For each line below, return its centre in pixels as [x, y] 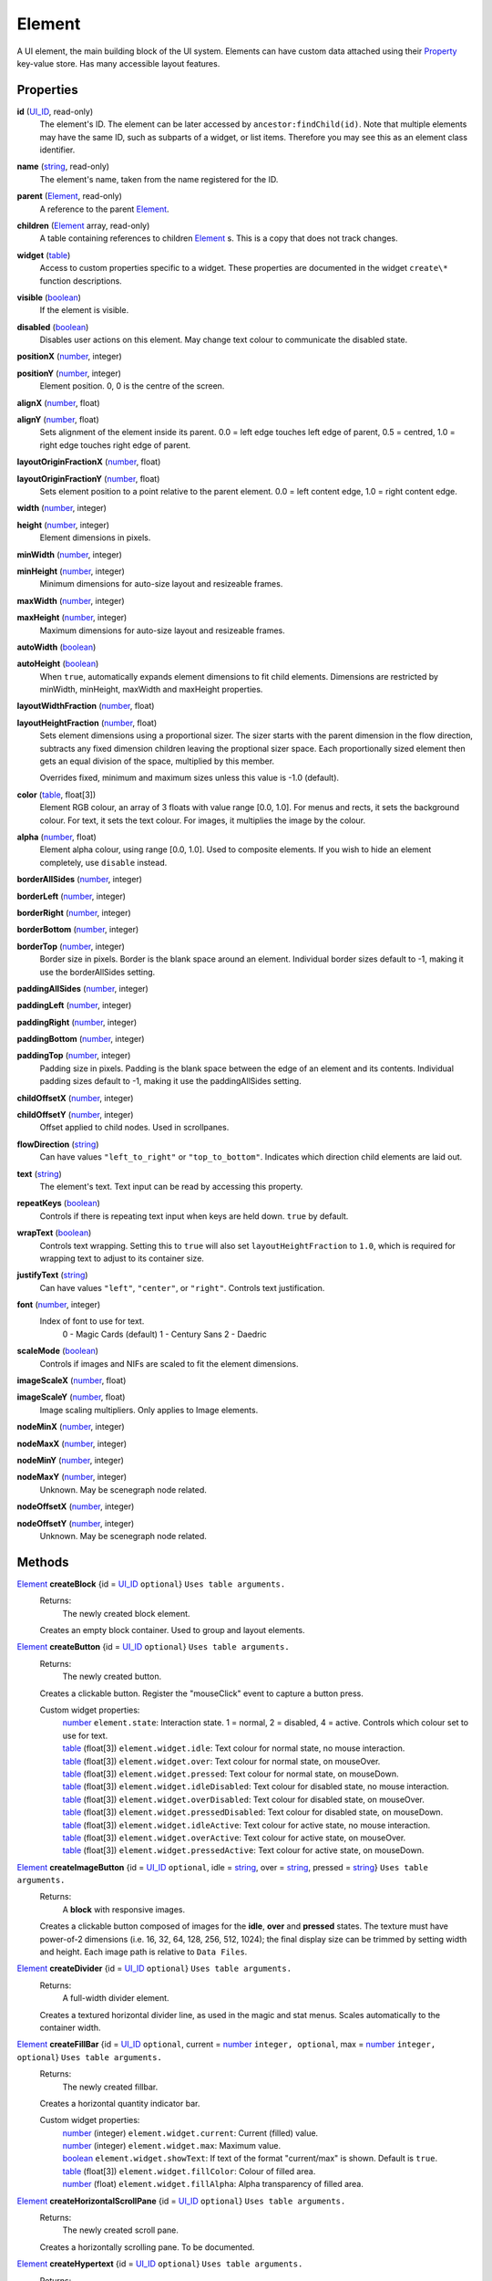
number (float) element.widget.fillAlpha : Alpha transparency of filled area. [213, 2184]
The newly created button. [112, 1677]
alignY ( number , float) [58, 420]
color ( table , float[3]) [56, 795]
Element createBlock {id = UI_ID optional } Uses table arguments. [151, 1584]
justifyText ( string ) [52, 1275]
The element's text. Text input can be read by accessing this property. [171, 1186]
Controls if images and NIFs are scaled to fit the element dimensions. [169, 1363]
